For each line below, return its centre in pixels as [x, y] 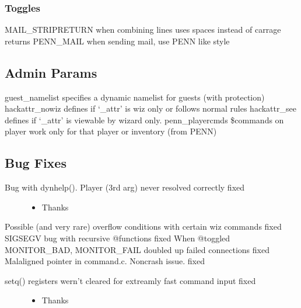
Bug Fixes [36, 163]
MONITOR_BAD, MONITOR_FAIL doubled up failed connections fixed [137, 249]
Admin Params [51, 72]
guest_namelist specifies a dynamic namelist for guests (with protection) [135, 97]
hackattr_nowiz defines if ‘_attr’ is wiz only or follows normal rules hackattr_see [150, 108]
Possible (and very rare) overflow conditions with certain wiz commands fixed [143, 226]
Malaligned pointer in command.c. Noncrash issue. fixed [105, 261]
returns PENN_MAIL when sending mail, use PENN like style [117, 41]
